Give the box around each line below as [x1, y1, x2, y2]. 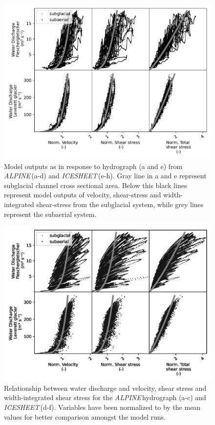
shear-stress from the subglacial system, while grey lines [36, 199, 204, 209]
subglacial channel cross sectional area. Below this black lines [4, 180, 187, 190]
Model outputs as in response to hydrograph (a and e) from [4, 161, 183, 171]
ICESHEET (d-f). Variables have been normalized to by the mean [4, 402, 201, 412]
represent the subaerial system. [4, 209, 97, 219]
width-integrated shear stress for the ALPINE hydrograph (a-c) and [4, 392, 206, 403]
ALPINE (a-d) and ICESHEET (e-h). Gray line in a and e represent [4, 170, 207, 181]
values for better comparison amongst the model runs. [4, 411, 166, 422]
